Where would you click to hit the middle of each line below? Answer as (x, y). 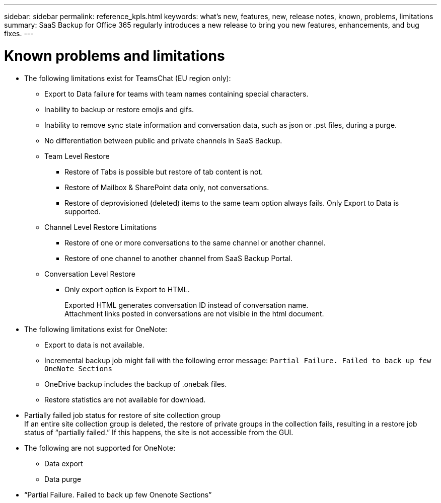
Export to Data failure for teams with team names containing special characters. (176, 94)
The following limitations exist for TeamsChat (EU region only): (128, 78)
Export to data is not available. (94, 345)
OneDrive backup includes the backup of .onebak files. (136, 384)
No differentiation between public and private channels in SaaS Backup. (163, 140)
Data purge (63, 479)
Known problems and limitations (115, 56)
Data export (64, 463)
